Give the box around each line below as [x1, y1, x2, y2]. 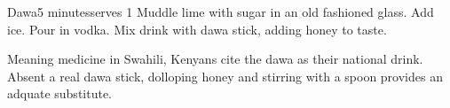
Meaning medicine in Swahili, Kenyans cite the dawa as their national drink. [7, 50, 423, 68]
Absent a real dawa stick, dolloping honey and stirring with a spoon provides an [7, 66, 443, 85]
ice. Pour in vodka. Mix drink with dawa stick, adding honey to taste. [7, 19, 387, 38]
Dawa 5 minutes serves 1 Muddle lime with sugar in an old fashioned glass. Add [7, 3, 434, 20]
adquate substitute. [7, 84, 113, 103]
